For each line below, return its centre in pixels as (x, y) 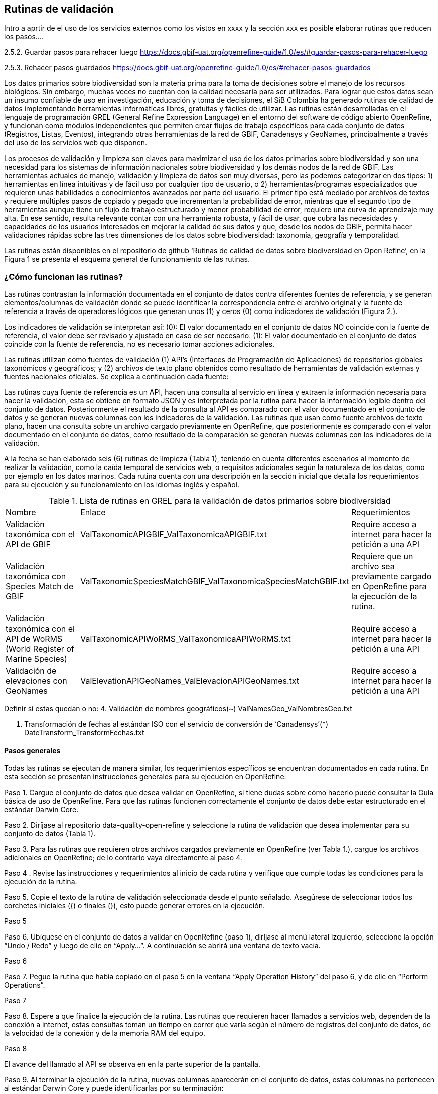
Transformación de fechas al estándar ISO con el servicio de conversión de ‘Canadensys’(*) (176, 724)
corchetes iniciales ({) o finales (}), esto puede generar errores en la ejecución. (134, 906)
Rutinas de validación (59, 9)
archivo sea (373, 567)
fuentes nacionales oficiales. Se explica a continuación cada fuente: (116, 377)
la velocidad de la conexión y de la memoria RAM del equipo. (105, 1033)
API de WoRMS (34, 639)
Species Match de (40, 587)
